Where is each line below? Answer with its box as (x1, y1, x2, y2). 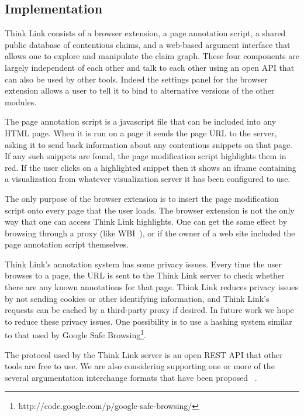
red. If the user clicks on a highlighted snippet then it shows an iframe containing (5, 161, 296, 173)
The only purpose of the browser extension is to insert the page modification (5, 192, 279, 204)
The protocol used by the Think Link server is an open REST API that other (5, 348, 283, 360)
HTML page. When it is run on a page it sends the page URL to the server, (5, 126, 277, 139)
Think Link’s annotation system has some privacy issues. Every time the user (5, 257, 282, 270)
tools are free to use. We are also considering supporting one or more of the (5, 360, 275, 372)
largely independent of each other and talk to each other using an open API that (5, 61, 295, 73)
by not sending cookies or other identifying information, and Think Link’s (5, 292, 270, 304)
